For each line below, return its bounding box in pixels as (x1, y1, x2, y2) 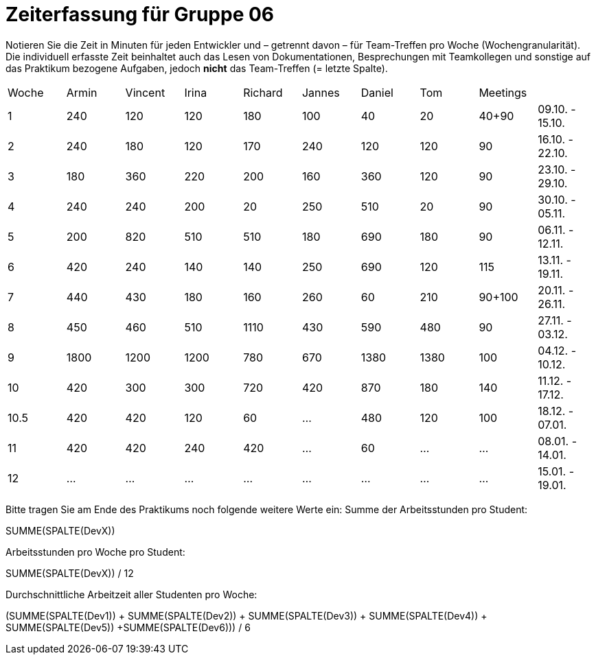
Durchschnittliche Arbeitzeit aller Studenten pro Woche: (5, 588, 257, 600)
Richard (243, 85, 283, 99)
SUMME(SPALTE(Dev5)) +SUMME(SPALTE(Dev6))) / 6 (5, 621, 251, 633)
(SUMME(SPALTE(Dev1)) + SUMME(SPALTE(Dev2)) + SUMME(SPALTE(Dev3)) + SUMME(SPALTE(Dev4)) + (5, 609, 488, 622)
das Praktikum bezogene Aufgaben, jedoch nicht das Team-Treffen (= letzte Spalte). (5, 62, 388, 74)
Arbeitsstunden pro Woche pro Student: (5, 545, 185, 558)
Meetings (479, 85, 527, 99)
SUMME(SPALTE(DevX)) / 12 (5, 567, 134, 579)
